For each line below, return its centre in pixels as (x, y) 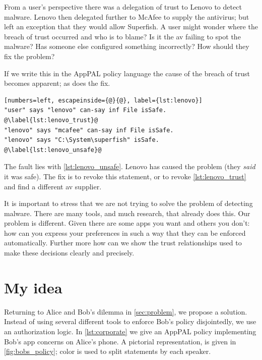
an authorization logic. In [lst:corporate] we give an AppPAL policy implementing (130, 331)
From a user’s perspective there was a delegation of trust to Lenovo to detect (123, 7)
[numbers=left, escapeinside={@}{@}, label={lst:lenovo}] (103, 100)
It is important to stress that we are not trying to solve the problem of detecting (128, 203)
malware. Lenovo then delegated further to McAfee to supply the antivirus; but (127, 16)
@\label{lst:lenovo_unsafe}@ (53, 150)
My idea (33, 287)
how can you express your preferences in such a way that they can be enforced (125, 233)
